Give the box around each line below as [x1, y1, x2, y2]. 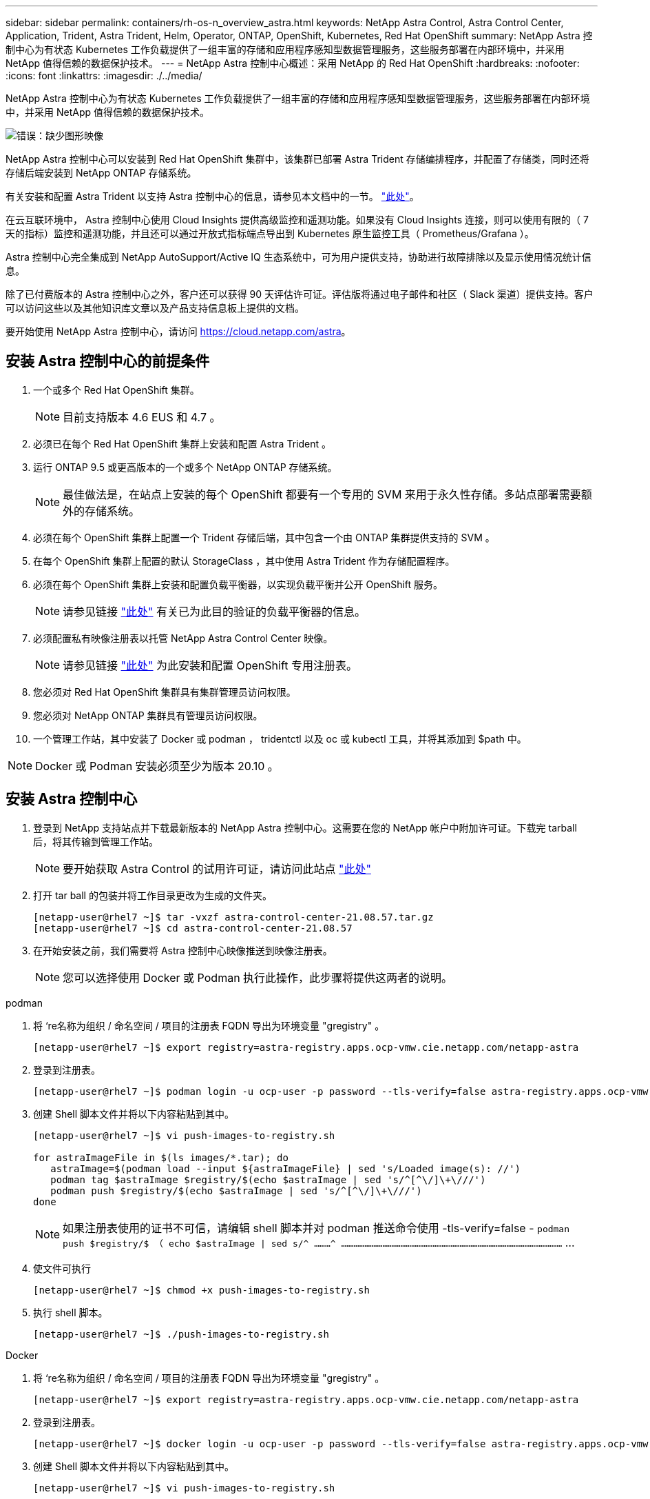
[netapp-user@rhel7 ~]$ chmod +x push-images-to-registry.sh [33, 1284, 370, 1296]
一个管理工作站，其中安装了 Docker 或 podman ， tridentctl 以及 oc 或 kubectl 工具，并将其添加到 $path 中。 [33, 732, 527, 745]
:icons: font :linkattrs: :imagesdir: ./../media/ [6, 70, 202, 81]
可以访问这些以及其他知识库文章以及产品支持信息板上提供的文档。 [6, 302, 304, 314]
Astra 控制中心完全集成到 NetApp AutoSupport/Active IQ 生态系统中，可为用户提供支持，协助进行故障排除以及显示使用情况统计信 [6, 251, 591, 263]
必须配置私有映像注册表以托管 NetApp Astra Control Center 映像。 [33, 632, 333, 644]
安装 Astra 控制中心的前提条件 [6, 352, 210, 370]
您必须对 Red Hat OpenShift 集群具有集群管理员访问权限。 [33, 685, 296, 698]
